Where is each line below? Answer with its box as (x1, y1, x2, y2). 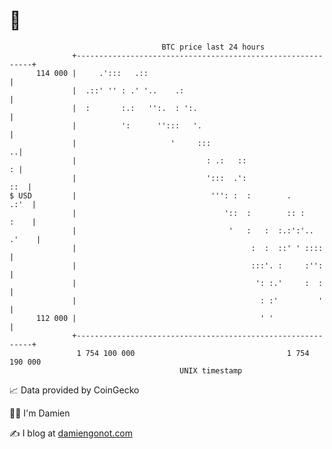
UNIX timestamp (179, 365, 243, 376)
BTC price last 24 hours (161, 42, 266, 52)
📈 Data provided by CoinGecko (9, 384, 140, 396)
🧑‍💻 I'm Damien (9, 407, 71, 419)
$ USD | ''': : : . (9, 190, 292, 201)
